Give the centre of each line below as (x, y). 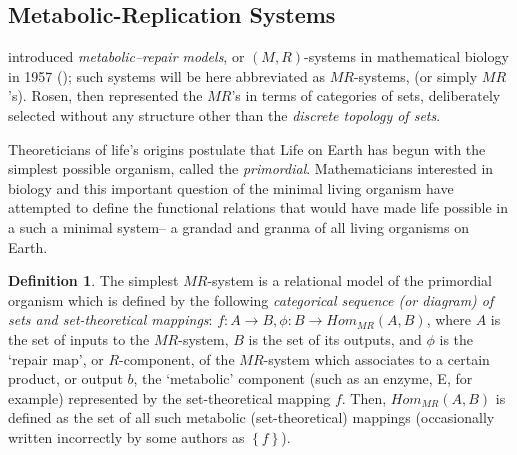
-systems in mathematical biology (406, 56)
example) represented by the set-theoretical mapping (169, 397)
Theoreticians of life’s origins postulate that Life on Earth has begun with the (247, 148)
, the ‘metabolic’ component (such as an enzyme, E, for (303, 378)
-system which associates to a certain (376, 358)
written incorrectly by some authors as (126, 436)
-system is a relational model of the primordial (349, 280)
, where (448, 319)
